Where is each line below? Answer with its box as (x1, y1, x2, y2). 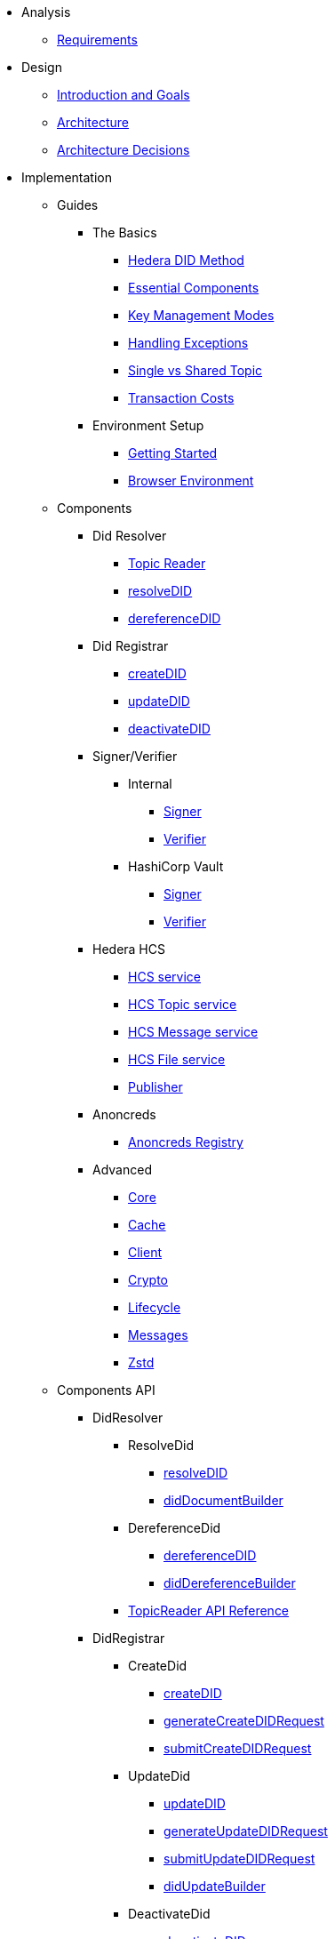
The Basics (92, 225, 157, 240)
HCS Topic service (128, 997, 237, 1012)
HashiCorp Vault (128, 859, 224, 874)
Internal (128, 776, 172, 791)
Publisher (128, 1079, 183, 1094)
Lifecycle (128, 1300, 181, 1315)
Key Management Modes (128, 308, 275, 323)
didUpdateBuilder (164, 1879, 266, 1894)
